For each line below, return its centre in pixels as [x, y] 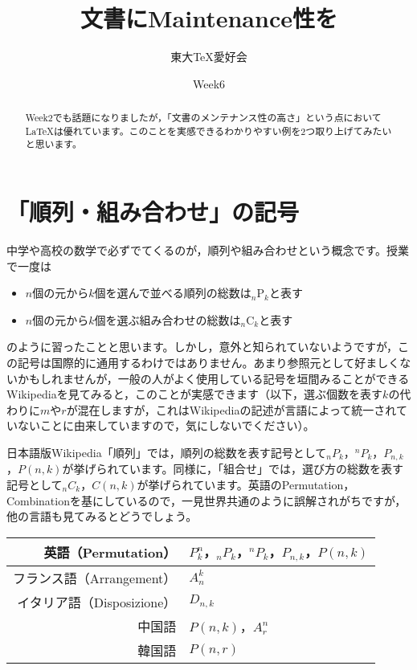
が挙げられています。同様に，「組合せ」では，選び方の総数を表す [233, 469]
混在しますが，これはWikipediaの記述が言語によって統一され [237, 409]
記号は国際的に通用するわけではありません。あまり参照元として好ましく [208, 362]
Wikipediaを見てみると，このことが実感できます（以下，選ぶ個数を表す [195, 394]
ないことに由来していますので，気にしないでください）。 [166, 425]
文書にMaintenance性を [209, 18]
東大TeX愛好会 [209, 57]
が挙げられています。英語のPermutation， [246, 484]
